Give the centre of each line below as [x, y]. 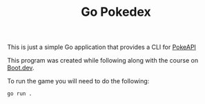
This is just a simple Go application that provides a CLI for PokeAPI [102, 47]
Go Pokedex [116, 12]
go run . [20, 94]
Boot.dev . [21, 68]
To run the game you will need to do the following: [78, 81]
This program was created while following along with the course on [103, 61]
